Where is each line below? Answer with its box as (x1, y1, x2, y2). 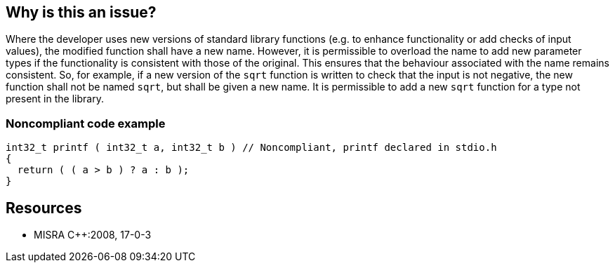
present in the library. (6, 93, 104, 105)
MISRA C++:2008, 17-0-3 (34, 229, 152, 241)
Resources (6, 199, 82, 217)
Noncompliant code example (6, 116, 166, 130)
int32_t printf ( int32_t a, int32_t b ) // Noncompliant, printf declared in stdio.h (6, 142, 497, 154)
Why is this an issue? (6, 4, 157, 21)
